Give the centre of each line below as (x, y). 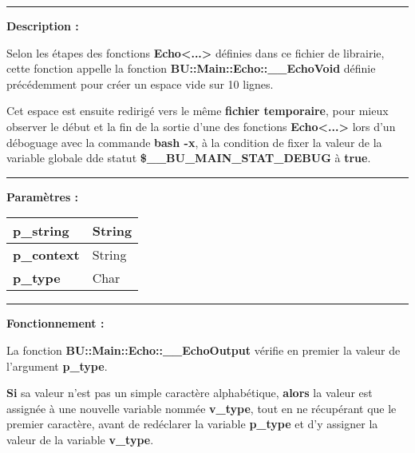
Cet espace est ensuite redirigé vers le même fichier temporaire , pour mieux (198, 111)
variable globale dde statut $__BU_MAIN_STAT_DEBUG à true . (189, 158)
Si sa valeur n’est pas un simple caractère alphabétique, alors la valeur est (190, 393)
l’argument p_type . (57, 366)
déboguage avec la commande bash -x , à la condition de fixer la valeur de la (194, 142)
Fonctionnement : (55, 323)
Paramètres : (43, 196)
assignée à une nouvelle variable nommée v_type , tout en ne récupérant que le (202, 408)
